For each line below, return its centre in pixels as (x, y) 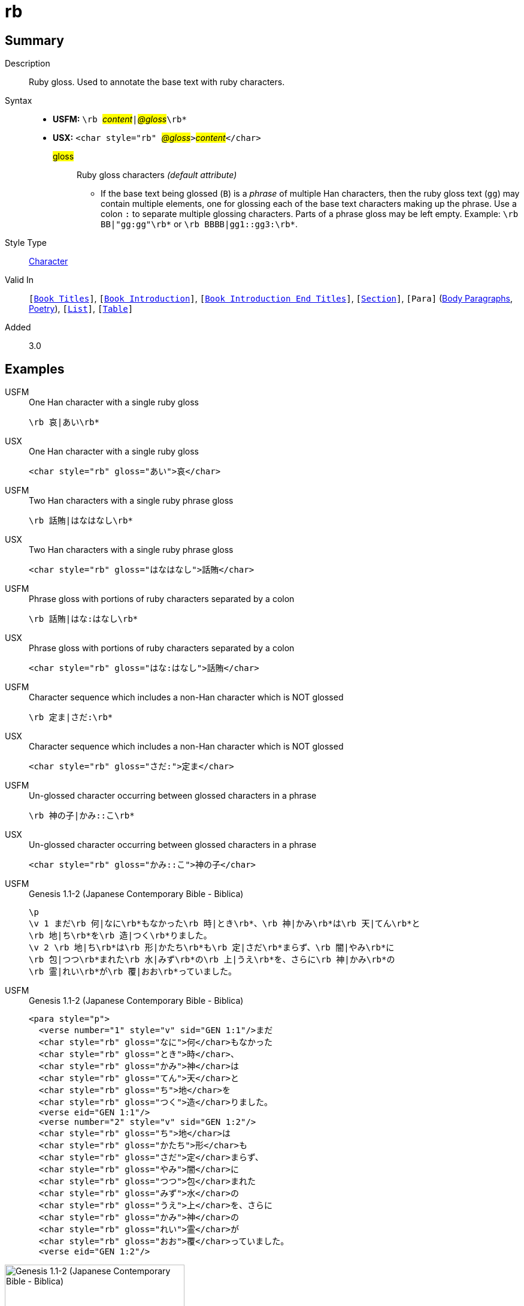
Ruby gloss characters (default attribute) (157, 175)
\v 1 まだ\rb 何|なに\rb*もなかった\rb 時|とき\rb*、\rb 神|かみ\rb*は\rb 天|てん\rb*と (225, 924)
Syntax (19, 101)
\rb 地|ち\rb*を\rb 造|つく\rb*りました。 (120, 936)
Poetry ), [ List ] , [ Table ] (81, 309)
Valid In (19, 280)
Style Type (26, 243)
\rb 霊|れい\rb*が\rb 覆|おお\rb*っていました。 (133, 972)
